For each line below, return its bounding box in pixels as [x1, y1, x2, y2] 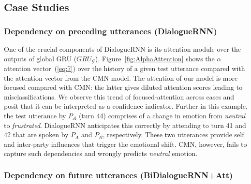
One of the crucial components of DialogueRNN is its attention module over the [4, 44, 241, 54]
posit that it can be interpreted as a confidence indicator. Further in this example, [4, 101, 248, 111]
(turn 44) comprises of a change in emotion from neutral [78, 111, 245, 121]
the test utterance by [4, 111, 66, 121]
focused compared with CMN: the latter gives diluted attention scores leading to [4, 82, 243, 92]
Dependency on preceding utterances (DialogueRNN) [4, 25, 217, 37]
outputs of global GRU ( [4, 53, 77, 63]
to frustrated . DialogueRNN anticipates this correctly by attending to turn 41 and [4, 120, 246, 130]
